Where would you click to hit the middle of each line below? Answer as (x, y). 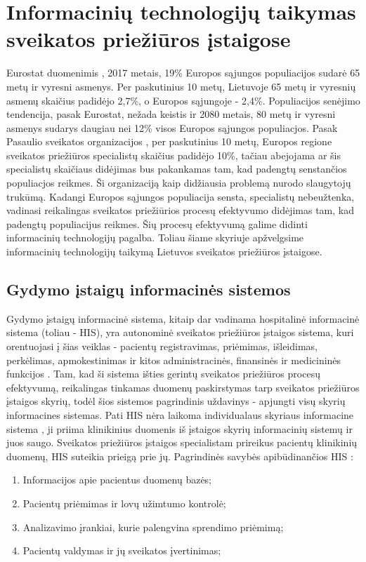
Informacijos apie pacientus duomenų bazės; (117, 480)
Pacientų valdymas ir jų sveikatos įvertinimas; (122, 550)
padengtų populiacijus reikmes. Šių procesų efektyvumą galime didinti (157, 223)
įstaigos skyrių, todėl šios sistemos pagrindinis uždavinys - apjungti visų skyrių (176, 401)
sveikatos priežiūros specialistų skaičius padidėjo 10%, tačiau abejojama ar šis (174, 155)
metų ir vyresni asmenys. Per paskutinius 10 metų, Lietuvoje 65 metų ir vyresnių (181, 86)
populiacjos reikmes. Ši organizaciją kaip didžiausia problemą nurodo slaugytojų (179, 183)
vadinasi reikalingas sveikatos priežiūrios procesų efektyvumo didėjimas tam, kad (180, 210)
